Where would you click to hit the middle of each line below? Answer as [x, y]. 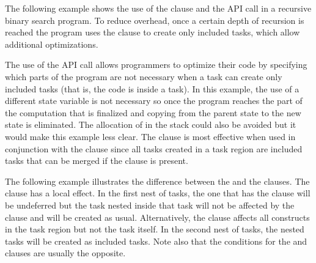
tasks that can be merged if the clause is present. [97, 161]
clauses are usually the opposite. [65, 253]
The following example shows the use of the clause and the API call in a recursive [158, 8]
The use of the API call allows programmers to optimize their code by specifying [156, 65]
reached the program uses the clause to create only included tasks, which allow [152, 32]
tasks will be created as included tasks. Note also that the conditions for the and [156, 241]
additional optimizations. [52, 44]
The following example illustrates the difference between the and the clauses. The [157, 181]
